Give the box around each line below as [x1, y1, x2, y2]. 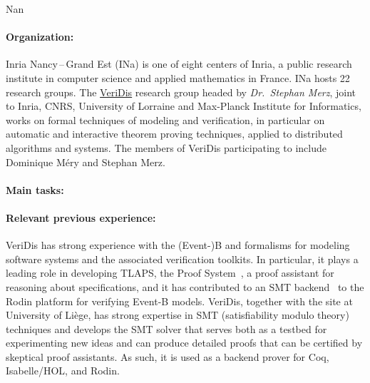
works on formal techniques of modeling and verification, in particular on [6, 112, 325, 127]
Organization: [6, 29, 74, 44]
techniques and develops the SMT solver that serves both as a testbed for [6, 321, 327, 336]
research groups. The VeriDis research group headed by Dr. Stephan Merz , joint [6, 84, 356, 99]
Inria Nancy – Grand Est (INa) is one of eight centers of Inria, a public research [6, 56, 352, 71]
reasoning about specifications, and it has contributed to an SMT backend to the [6, 279, 364, 294]
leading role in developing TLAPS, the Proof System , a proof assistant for [6, 265, 334, 280]
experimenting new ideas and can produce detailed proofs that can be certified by [6, 335, 363, 350]
